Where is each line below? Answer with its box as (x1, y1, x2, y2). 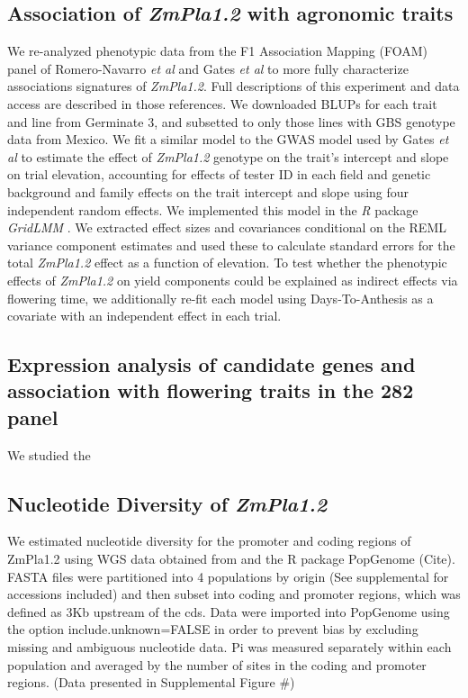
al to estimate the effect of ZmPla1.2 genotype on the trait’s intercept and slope (7, 147, 449, 166)
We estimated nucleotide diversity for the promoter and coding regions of (7, 531, 411, 550)
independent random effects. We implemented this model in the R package (7, 200, 418, 219)
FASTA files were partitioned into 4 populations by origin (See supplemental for (7, 567, 449, 585)
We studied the (7, 445, 91, 464)
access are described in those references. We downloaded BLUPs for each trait (7, 94, 437, 113)
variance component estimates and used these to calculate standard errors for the (7, 235, 455, 254)
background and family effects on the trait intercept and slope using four (7, 182, 409, 201)
